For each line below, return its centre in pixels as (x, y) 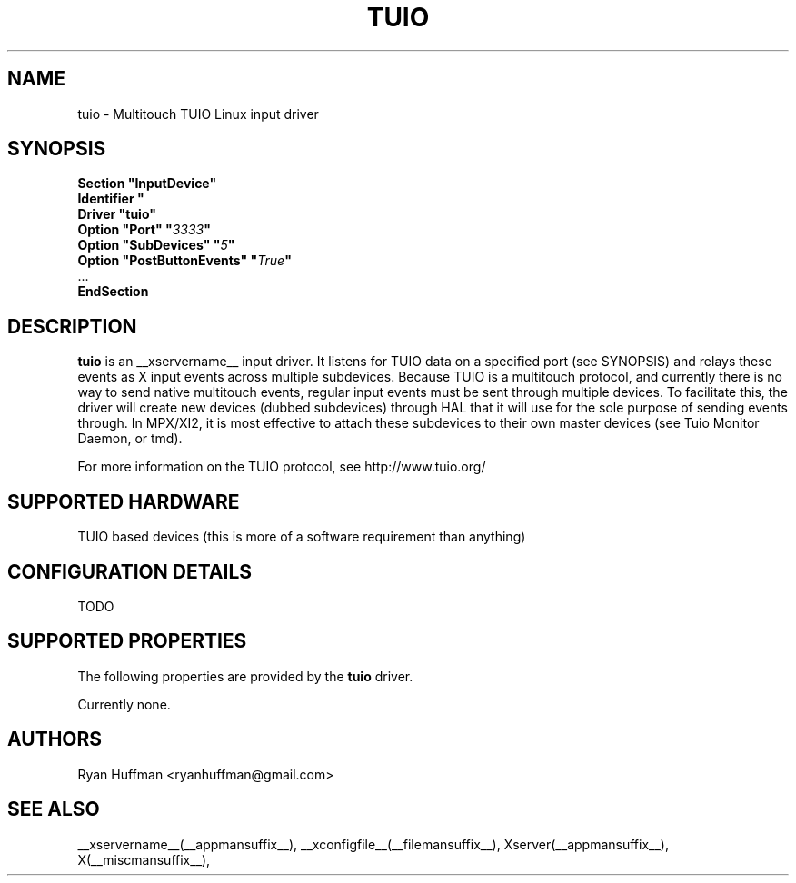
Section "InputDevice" (147, 184)
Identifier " (111, 199)
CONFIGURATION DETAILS (130, 571)
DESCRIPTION (72, 326)
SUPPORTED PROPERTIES (127, 641)
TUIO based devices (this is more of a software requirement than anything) (302, 537)
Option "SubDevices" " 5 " (156, 245)
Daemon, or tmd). (130, 439)
